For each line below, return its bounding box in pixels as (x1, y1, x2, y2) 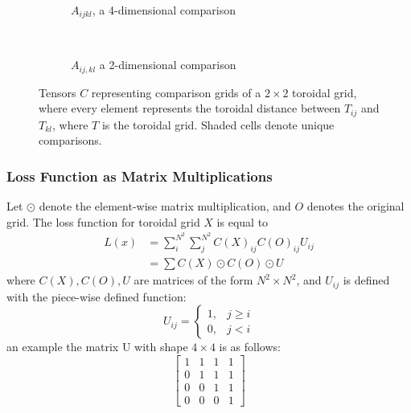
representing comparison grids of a (91, 84, 261, 100)
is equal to (216, 213, 269, 230)
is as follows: (219, 338, 281, 355)
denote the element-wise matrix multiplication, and (39, 197, 291, 214)
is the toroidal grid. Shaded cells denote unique (101, 116, 335, 133)
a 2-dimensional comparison (99, 56, 236, 73)
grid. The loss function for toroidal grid (6, 213, 200, 230)
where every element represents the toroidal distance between (39, 100, 341, 117)
